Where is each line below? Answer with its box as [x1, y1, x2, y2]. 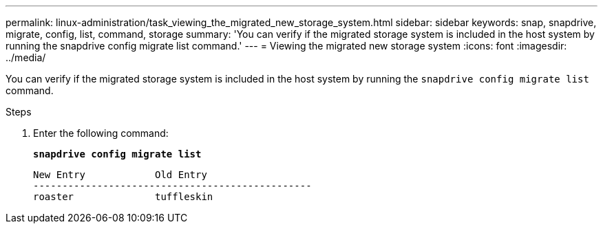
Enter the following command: [33, 127, 169, 139]
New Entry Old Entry [33, 169, 207, 180]
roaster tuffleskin [33, 191, 213, 202]
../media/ [6, 52, 46, 63]
